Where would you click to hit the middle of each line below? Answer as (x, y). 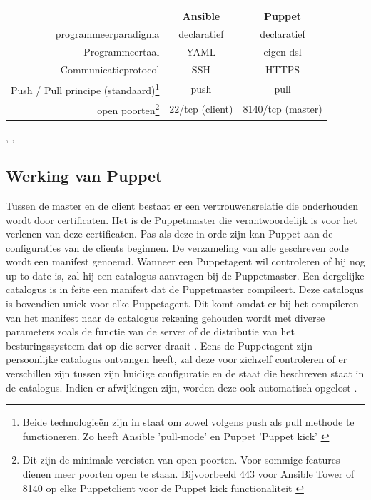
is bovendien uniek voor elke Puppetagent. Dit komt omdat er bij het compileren (182, 303)
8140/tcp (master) (283, 109)
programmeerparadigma (107, 34)
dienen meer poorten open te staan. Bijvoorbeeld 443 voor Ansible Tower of (188, 474)
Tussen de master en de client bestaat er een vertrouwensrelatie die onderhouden (182, 205)
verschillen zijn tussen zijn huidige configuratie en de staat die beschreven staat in (185, 373)
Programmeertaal (122, 52)
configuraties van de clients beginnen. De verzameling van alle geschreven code (177, 247)
